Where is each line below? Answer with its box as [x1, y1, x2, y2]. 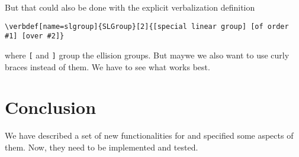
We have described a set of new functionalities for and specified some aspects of [5, 129, 294, 142]
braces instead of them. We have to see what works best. [5, 60, 210, 73]
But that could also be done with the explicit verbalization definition [5, 1, 255, 13]
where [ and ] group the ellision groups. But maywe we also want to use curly [5, 48, 290, 61]
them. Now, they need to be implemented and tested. [5, 140, 198, 153]
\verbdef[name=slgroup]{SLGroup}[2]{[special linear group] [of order [5, 22, 289, 31]
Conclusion [5, 95, 97, 119]
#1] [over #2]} [5, 32, 65, 41]
